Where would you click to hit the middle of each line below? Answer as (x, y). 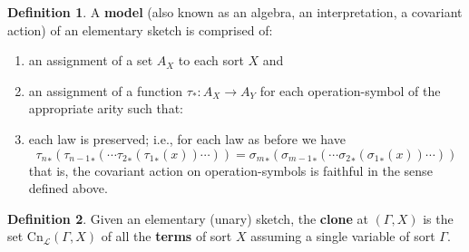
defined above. (68, 188)
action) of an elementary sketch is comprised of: (140, 29)
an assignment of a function (106, 90)
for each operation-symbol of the (350, 90)
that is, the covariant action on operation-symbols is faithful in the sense (230, 170)
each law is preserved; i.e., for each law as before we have (187, 138)
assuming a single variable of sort (343, 236)
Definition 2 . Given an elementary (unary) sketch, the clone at (188, 218)
